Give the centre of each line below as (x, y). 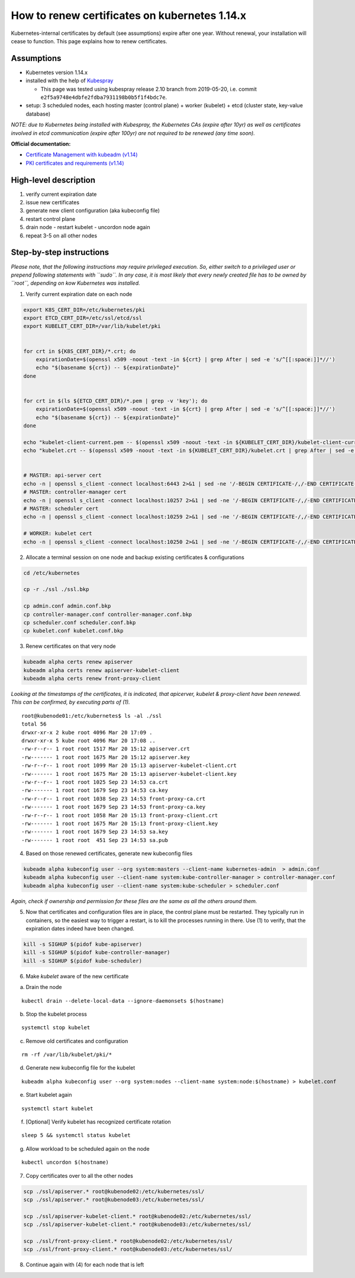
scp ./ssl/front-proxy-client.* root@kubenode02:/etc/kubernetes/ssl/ (128, 1241)
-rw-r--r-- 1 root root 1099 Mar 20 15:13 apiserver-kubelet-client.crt (129, 766)
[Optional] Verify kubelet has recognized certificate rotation (98, 1122)
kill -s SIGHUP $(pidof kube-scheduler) (83, 961)
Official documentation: (41, 144)
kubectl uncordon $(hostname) (65, 1163)
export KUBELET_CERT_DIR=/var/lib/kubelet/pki (92, 326)
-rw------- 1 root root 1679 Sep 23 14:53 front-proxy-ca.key (114, 807)
